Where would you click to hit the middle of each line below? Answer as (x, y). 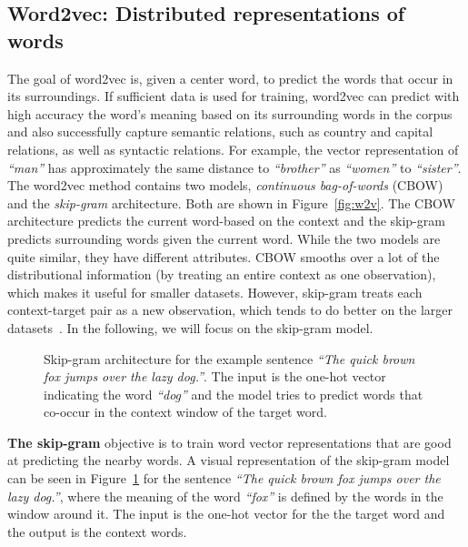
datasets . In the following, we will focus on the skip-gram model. (190, 327)
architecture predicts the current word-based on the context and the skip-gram (226, 221)
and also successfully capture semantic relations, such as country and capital (220, 132)
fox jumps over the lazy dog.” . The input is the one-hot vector (215, 376)
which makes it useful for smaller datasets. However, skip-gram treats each (215, 292)
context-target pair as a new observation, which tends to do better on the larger (230, 310)
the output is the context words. (97, 531)
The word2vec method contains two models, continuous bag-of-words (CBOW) (225, 185)
